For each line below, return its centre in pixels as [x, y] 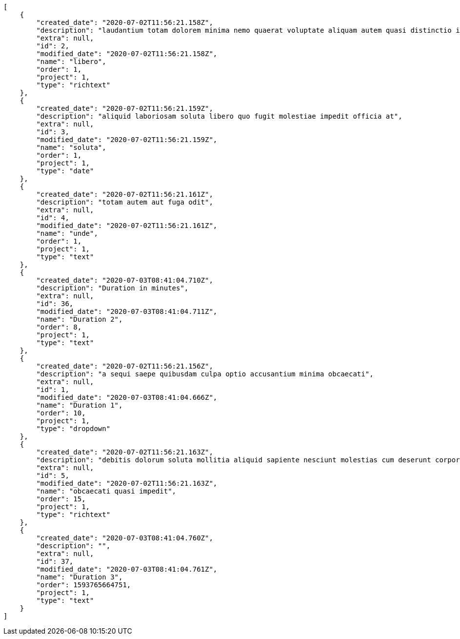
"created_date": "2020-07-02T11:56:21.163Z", [125, 452]
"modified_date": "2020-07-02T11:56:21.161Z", [127, 226]
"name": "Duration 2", [80, 319]
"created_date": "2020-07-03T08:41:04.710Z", [125, 280]
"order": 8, [59, 327]
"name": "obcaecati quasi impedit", [106, 491]
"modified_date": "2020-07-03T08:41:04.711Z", [127, 311]
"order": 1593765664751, [84, 585]
